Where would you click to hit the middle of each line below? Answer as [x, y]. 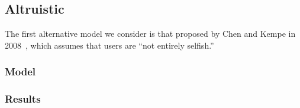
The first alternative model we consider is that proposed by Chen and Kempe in [150, 34]
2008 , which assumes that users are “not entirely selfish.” [109, 45]
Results [23, 99]
